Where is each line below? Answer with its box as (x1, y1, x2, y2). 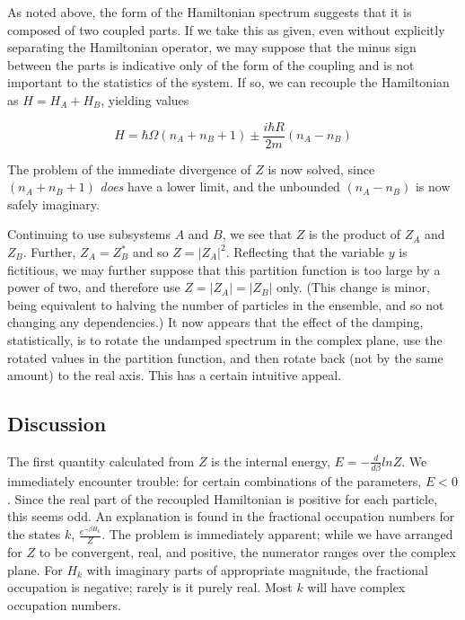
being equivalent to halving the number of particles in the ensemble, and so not (7, 295, 444, 314)
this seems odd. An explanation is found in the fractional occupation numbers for (7, 507, 455, 526)
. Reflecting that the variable (225, 243, 385, 261)
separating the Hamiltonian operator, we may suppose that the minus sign (7, 38, 417, 57)
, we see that (222, 225, 293, 244)
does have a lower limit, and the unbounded (100, 177, 340, 196)
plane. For (7, 560, 63, 579)
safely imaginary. (7, 194, 100, 213)
